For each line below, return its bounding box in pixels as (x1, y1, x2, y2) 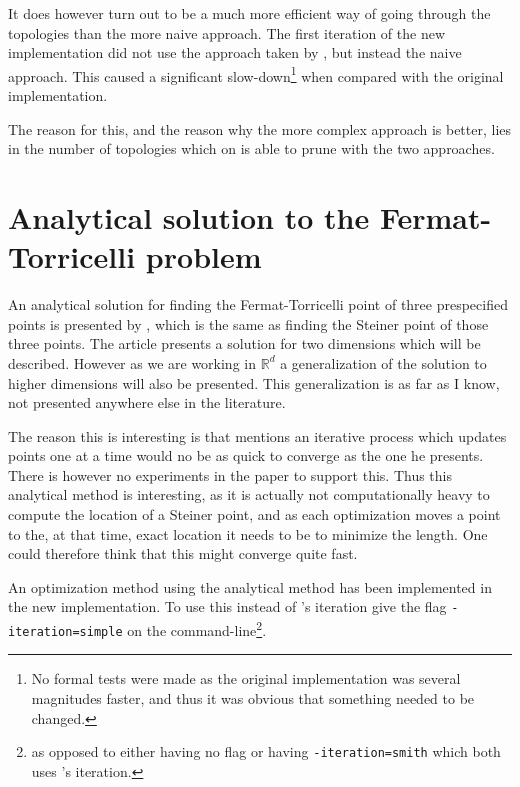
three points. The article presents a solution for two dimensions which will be (8, 333, 481, 354)
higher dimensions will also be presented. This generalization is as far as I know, (8, 372, 500, 393)
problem (145, 236, 262, 277)
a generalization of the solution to (280, 352, 487, 373)
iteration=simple (8, 624, 123, 639)
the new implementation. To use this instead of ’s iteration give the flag (8, 596, 447, 617)
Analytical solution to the (8, 197, 370, 237)
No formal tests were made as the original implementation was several (31, 668, 461, 689)
